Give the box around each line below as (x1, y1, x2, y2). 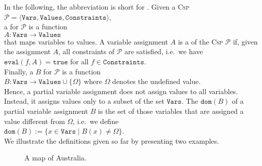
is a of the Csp (178, 36, 223, 47)
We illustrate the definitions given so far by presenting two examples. (4, 135, 219, 146)
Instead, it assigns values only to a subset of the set (4, 96, 165, 106)
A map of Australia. (24, 152, 87, 163)
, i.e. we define (73, 115, 119, 126)
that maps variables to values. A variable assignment (4, 36, 168, 47)
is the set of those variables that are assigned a (98, 105, 244, 116)
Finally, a (4, 66, 34, 76)
